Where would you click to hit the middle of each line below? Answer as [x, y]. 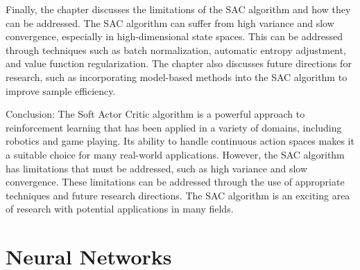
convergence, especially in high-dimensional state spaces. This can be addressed [174, 36]
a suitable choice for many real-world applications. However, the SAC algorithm [175, 154]
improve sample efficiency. [61, 90]
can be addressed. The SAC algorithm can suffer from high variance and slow [170, 22]
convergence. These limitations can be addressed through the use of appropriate [175, 182]
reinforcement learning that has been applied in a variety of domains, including [174, 127]
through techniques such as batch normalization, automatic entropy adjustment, [176, 49]
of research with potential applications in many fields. [120, 209]
